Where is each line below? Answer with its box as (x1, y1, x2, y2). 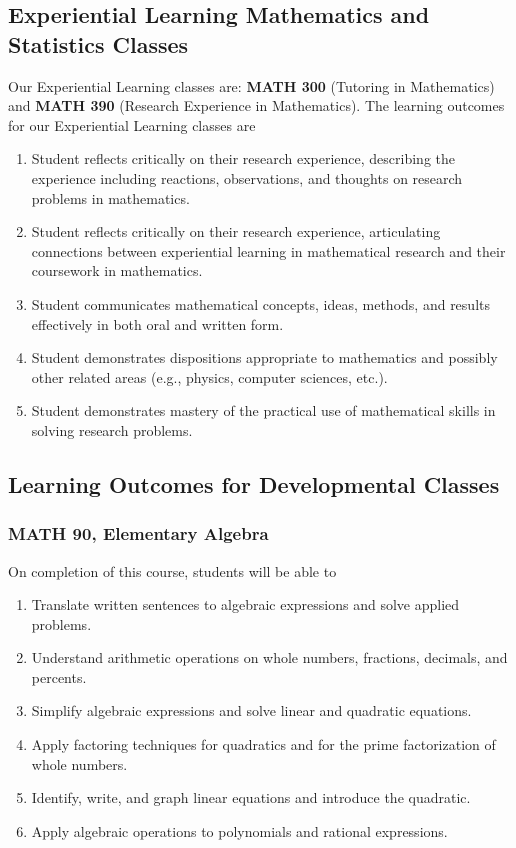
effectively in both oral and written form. (31, 313, 284, 334)
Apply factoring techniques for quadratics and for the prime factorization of (31, 734, 496, 755)
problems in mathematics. (31, 187, 190, 208)
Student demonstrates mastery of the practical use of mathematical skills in (31, 400, 496, 421)
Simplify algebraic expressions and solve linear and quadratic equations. (31, 700, 472, 721)
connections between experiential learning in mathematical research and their (31, 240, 506, 261)
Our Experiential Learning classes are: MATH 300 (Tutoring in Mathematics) (8, 75, 495, 96)
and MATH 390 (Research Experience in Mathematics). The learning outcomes (8, 95, 505, 116)
